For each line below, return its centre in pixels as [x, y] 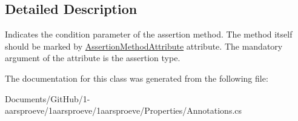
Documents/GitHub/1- [48, 98]
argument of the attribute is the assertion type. [93, 58]
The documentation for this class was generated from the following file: [137, 78]
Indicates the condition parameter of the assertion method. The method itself [149, 34]
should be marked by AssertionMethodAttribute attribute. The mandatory [144, 46]
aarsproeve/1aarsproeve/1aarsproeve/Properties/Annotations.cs [124, 110]
